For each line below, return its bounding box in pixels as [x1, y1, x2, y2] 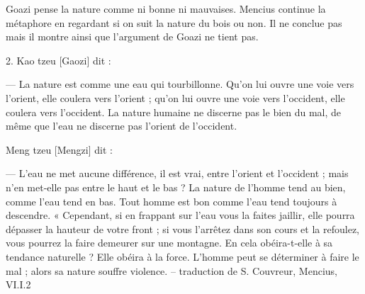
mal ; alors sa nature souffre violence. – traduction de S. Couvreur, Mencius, [6, 263, 337, 278]
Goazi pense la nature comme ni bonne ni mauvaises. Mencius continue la [6, 1, 326, 16]
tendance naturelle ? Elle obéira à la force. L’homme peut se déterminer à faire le [6, 249, 359, 264]
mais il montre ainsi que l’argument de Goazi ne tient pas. [6, 29, 259, 44]
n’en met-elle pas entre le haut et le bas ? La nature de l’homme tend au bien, [6, 179, 346, 194]
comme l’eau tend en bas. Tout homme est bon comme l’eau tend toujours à [6, 193, 337, 208]
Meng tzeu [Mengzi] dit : [6, 142, 113, 157]
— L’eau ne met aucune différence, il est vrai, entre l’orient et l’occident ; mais [6, 166, 349, 181]
